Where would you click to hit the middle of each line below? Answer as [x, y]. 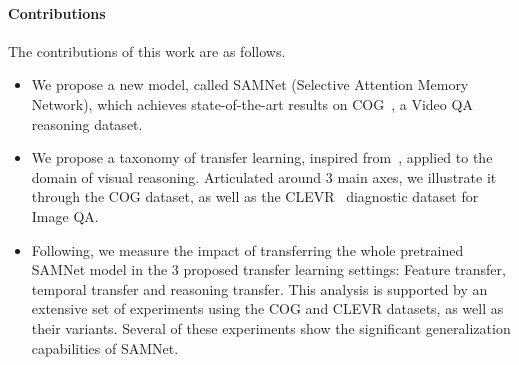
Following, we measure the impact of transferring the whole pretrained [247, 249]
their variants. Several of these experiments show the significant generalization [271, 327]
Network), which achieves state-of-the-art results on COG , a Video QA [252, 103]
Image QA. [65, 215]
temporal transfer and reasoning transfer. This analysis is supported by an [259, 288]
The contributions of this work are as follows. [147, 50]
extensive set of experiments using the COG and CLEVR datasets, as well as [267, 308]
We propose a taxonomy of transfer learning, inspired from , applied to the [262, 157]
